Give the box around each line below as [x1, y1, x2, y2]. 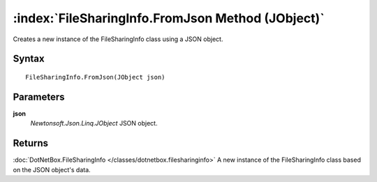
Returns [13, 137, 49, 149]
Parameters [13, 91, 65, 103]
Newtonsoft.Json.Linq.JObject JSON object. [30, 119, 158, 128]
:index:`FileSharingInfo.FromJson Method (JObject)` [13, 10, 325, 26]
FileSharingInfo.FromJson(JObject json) [25, 73, 165, 81]
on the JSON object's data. [13, 165, 91, 174]
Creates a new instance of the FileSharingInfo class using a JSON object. [13, 35, 223, 43]
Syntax [13, 53, 45, 65]
